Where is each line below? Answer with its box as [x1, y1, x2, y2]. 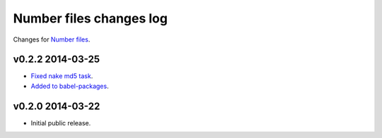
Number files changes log [13, 11, 168, 26]
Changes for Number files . [13, 35, 91, 44]
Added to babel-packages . [30, 82, 109, 90]
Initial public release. [30, 118, 91, 127]
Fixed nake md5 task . [30, 72, 93, 80]
